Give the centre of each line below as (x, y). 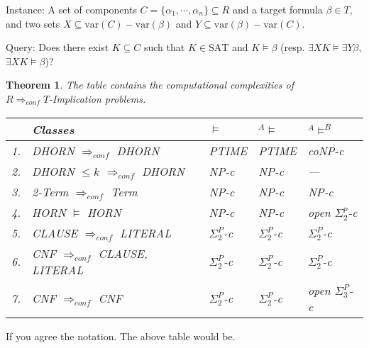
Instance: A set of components (71, 9)
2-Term (50, 191)
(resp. (293, 47)
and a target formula (277, 9)
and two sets (33, 23)
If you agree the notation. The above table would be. (121, 336)
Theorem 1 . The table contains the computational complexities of (150, 85)
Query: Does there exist (57, 47)
